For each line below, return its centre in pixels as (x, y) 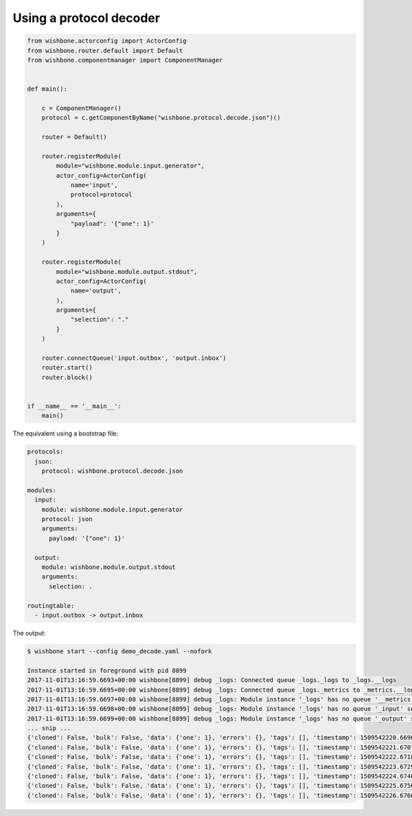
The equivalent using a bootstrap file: (66, 433)
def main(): (47, 89)
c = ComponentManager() (81, 108)
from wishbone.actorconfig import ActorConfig (107, 41)
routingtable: (51, 605)
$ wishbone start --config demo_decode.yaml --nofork (119, 651)
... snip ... (49, 728)
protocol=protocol (102, 195)
